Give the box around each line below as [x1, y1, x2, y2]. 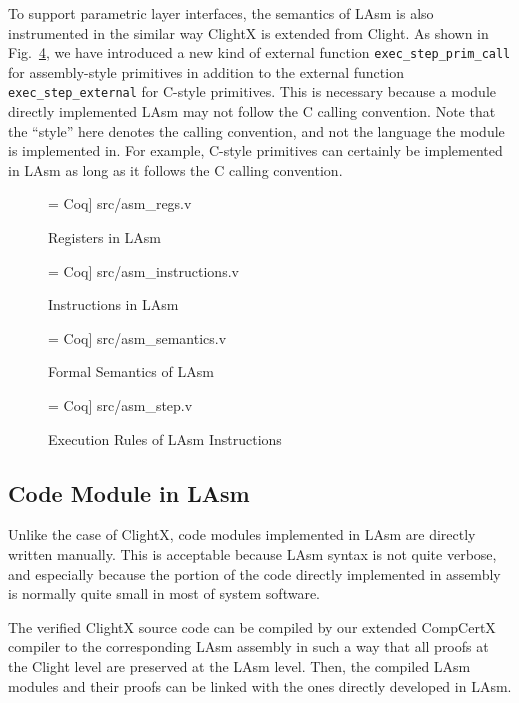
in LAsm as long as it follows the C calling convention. [8, 159, 343, 180]
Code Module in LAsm [8, 477, 250, 508]
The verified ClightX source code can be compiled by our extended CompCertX [8, 616, 496, 637]
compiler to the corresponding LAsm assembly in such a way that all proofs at [8, 636, 489, 657]
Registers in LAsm [48, 227, 162, 248]
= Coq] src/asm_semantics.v [48, 327, 227, 348]
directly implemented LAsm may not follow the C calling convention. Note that [8, 101, 496, 122]
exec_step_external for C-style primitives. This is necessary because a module [8, 81, 497, 102]
